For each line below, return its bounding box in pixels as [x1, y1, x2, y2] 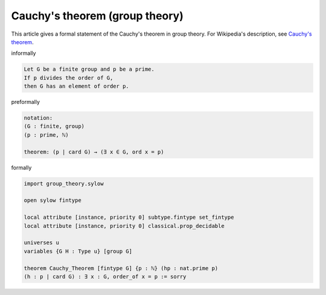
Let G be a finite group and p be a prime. [24, 66, 155, 73]
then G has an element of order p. [24, 83, 129, 90]
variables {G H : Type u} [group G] [24, 248, 133, 254]
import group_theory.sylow [24, 180, 104, 187]
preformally [11, 99, 40, 106]
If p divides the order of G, [24, 74, 113, 81]
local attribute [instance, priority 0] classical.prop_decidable [24, 222, 225, 229]
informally [11, 50, 36, 57]
